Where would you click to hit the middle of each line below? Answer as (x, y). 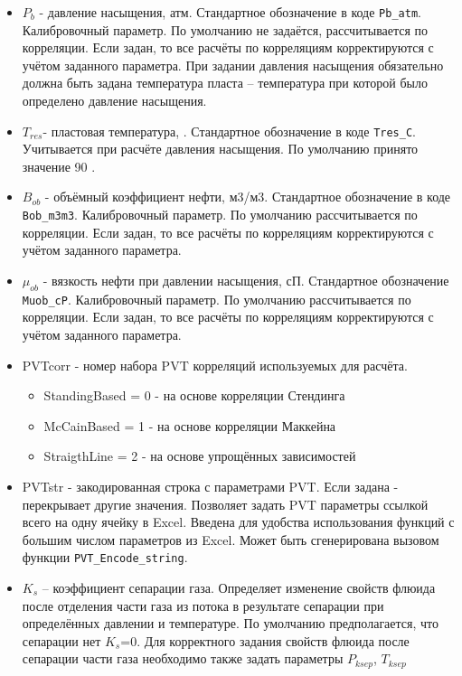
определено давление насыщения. (114, 101)
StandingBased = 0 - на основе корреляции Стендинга (194, 395)
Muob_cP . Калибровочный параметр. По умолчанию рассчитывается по (217, 299)
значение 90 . (59, 166)
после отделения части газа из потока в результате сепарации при (203, 605)
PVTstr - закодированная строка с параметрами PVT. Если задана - (210, 486)
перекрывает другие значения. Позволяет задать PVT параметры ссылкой (225, 504)
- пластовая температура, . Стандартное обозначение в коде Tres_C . (229, 131)
